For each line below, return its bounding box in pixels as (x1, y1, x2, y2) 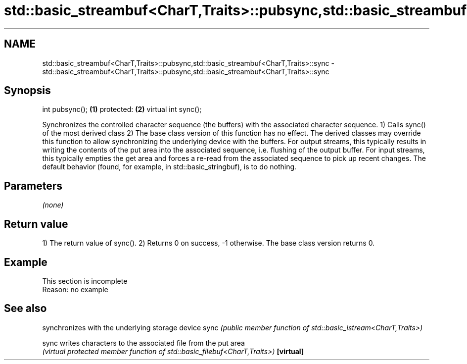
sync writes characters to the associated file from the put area (42, 338, 245, 347)
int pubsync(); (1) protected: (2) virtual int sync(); (42, 105, 202, 114)
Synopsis (4, 84, 51, 97)
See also (4, 302, 47, 315)
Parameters (4, 179, 62, 192)
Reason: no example (42, 285, 108, 294)
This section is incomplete (42, 276, 128, 285)
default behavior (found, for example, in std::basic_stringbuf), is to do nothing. (42, 162, 297, 171)
